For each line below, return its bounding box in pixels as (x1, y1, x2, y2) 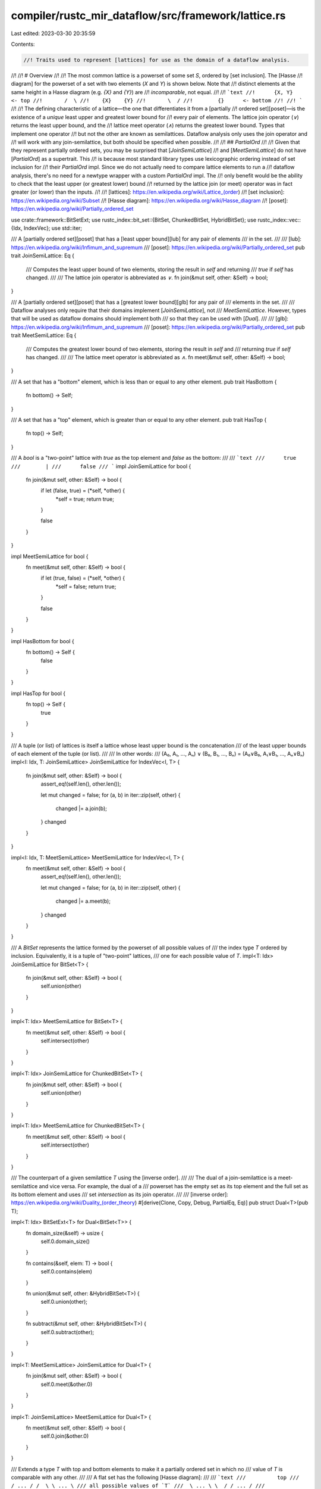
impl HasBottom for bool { (11, 637, 74, 644)
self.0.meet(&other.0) (40, 1381, 93, 1388)
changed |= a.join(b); (55, 805, 107, 812)
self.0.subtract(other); (40, 1328, 95, 1335)
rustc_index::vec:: (257, 216, 301, 223)
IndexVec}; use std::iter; (23, 224, 83, 232)
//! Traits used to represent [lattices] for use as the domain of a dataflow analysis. (23, 57, 291, 63)
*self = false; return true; (55, 582, 117, 590)
